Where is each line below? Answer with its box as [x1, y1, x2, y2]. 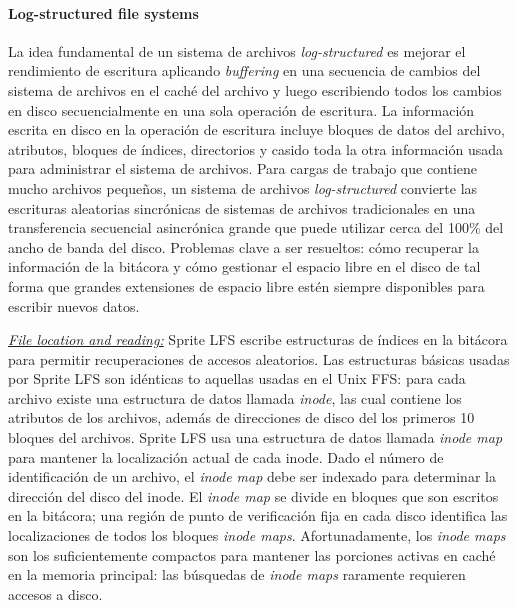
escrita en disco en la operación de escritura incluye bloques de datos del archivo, [8, 119, 505, 140]
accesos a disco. [8, 583, 103, 604]
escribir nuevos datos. [8, 295, 140, 316]
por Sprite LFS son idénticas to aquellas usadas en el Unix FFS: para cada [8, 368, 466, 389]
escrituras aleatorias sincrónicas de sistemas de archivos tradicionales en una [8, 197, 476, 218]
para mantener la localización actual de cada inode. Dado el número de [8, 446, 444, 467]
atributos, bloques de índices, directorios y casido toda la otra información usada [8, 138, 503, 159]
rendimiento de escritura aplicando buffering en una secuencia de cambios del [8, 60, 481, 81]
